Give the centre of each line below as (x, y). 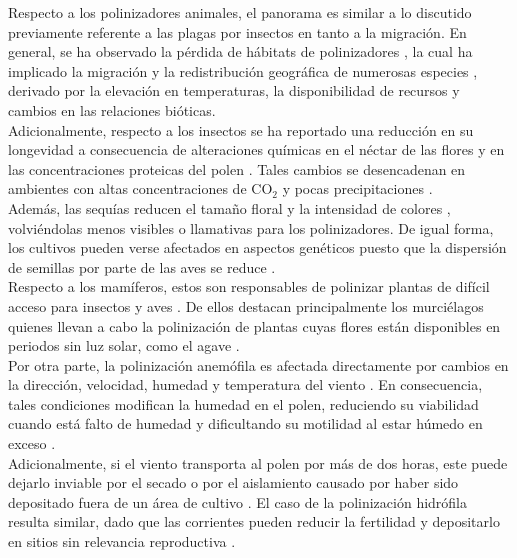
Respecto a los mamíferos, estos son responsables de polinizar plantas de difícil (249, 286)
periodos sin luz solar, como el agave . (124, 345)
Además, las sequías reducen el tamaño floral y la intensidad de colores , (229, 207)
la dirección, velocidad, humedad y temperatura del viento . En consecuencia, (245, 384)
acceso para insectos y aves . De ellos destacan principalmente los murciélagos (246, 305)
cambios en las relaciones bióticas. (112, 109)
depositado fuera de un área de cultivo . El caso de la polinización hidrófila (238, 501)
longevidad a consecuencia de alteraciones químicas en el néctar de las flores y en (256, 149)
